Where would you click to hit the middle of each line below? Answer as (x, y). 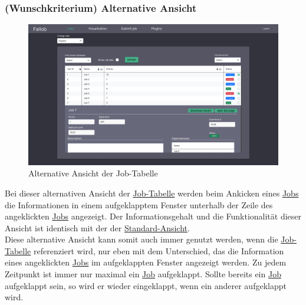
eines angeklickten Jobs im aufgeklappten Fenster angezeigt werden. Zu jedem (146, 262)
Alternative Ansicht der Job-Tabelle (93, 173)
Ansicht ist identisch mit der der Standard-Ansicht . (97, 227)
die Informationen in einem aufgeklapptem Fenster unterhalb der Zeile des (139, 204)
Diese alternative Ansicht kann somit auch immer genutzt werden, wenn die (142, 239)
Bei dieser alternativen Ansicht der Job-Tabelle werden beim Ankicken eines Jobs (152, 193)
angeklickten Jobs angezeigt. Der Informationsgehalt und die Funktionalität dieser (153, 216)
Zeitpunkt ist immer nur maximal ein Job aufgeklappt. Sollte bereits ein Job (143, 274)
